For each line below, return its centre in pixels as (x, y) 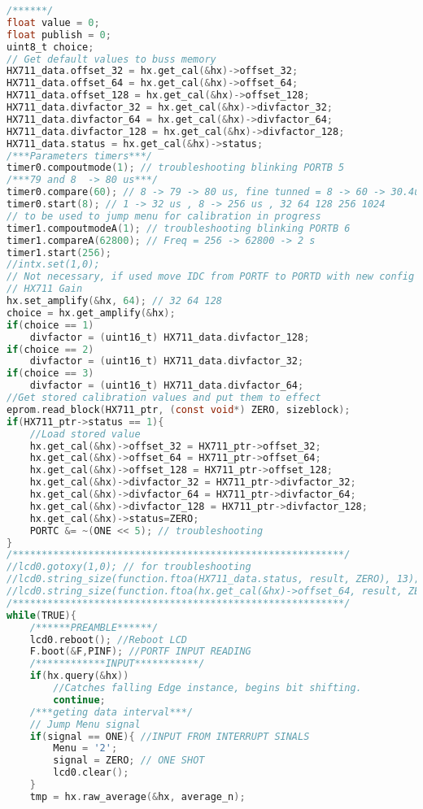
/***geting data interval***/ (111, 712)
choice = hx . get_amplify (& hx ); (91, 313)
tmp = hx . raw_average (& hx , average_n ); (137, 796)
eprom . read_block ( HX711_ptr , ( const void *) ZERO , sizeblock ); (179, 409)
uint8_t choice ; (50, 47)
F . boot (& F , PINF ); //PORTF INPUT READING (140, 652)
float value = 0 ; (53, 22)
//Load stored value (85, 434)
